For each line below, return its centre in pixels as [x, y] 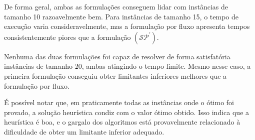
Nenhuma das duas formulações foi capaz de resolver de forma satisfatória [117, 56]
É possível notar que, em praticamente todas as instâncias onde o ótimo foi [119, 102]
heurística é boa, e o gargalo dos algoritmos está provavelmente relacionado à [122, 122]
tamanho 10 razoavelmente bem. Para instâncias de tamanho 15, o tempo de [121, 16]
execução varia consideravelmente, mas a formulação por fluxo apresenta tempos [127, 26]
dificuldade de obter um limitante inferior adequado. [84, 131]
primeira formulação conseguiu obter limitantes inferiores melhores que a [115, 75]
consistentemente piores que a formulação [67, 37]
